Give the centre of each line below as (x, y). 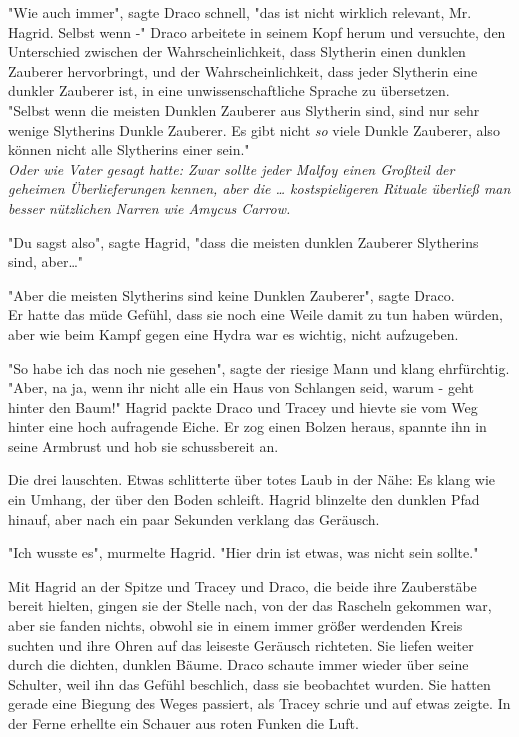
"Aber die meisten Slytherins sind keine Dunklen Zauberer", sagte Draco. (231, 294)
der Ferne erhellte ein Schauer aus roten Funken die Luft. (183, 723)
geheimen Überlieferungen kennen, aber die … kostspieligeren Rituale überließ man (259, 188)
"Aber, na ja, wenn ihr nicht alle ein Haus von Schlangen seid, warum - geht (241, 387)
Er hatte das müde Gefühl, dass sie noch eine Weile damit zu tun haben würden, (255, 314)
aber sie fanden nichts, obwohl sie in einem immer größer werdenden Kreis (235, 625)
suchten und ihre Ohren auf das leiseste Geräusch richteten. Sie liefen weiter (241, 644)
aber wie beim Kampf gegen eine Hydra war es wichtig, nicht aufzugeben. (233, 333)
